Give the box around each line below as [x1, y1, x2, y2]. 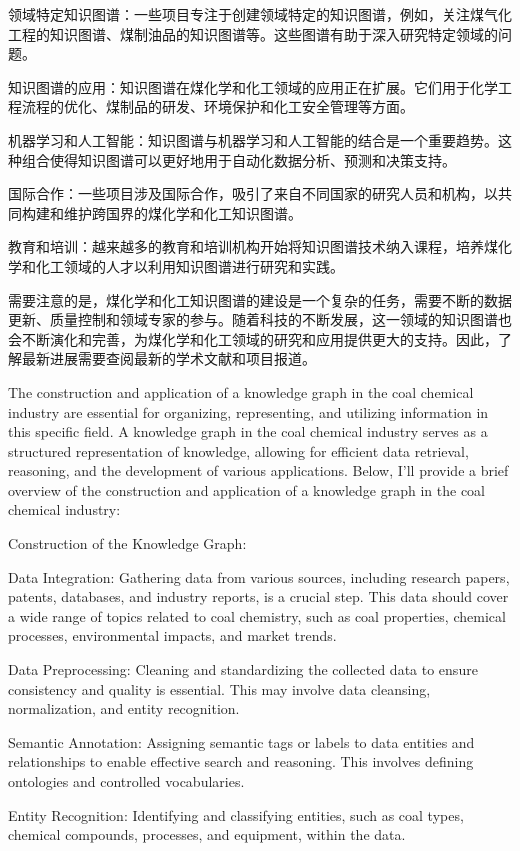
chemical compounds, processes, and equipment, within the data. [8, 824, 406, 845]
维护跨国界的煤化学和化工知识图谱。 [63, 202, 302, 223]
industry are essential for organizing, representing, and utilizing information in [8, 401, 489, 422]
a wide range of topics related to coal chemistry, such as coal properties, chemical [8, 605, 506, 626]
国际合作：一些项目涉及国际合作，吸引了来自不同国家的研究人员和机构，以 [8, 183, 498, 204]
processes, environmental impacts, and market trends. [8, 625, 337, 646]
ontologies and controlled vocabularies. [8, 771, 245, 791]
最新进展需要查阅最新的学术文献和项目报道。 [21, 348, 316, 369]
